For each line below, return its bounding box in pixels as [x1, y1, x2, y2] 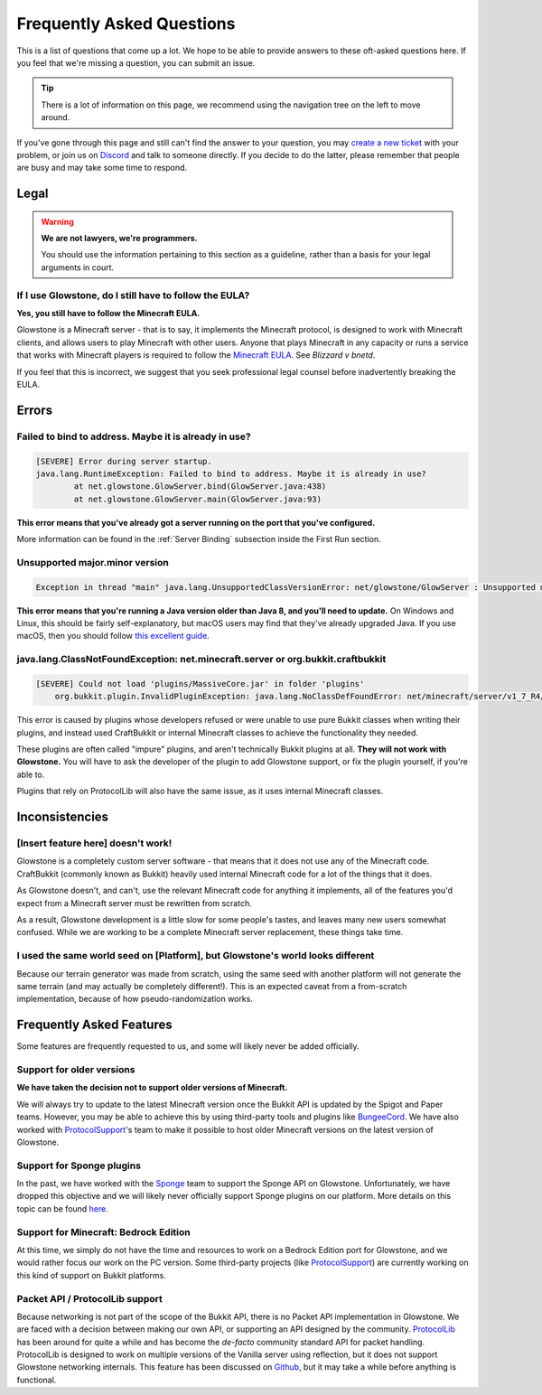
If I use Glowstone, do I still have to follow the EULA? [16, 289, 250, 302]
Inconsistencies [16, 810, 108, 825]
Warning [41, 216, 74, 227]
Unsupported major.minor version [16, 556, 169, 568]
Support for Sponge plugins [16, 1159, 142, 1172]
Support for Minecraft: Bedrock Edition [16, 1225, 191, 1238]
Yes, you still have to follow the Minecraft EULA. [16, 308, 201, 318]
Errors [16, 402, 53, 417]
